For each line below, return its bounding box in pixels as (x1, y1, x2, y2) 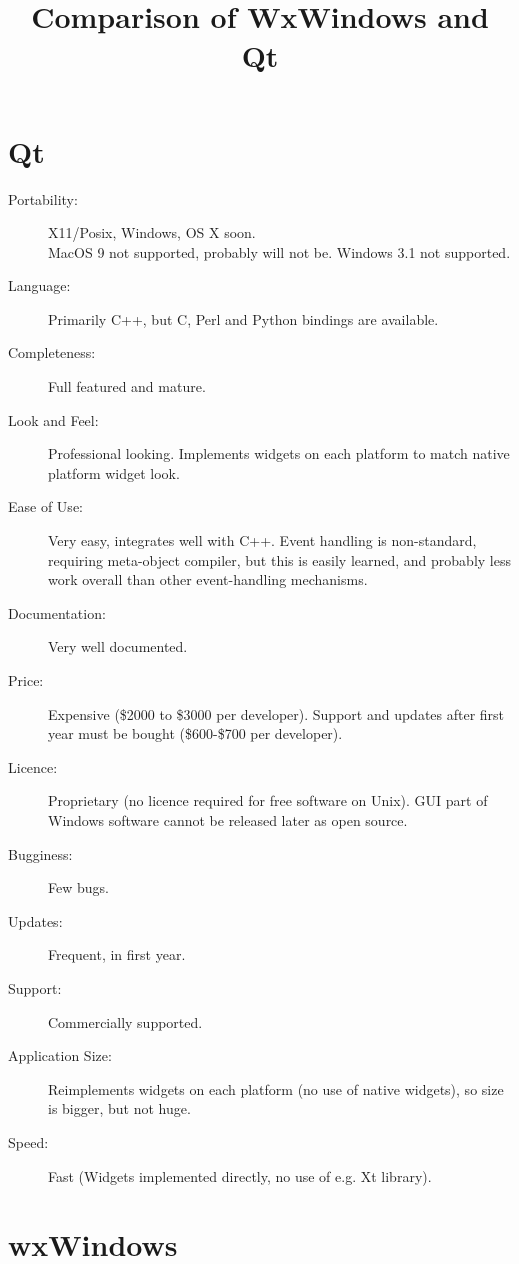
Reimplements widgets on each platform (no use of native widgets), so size (48, 1078, 504, 1099)
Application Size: (8, 1045, 112, 1066)
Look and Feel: (8, 409, 99, 430)
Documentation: (8, 602, 106, 623)
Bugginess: (8, 843, 73, 864)
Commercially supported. (48, 1011, 203, 1032)
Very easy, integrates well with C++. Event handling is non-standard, (48, 530, 477, 551)
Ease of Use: (8, 496, 83, 517)
